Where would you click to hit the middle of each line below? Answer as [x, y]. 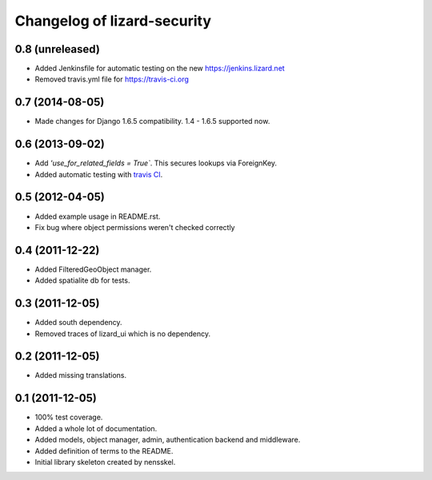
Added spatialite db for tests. [82, 280]
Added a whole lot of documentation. [96, 428]
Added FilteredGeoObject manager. [93, 269]
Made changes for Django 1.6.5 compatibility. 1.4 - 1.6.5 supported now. [152, 121]
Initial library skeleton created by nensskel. [105, 462]
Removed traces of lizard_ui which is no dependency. [123, 333]
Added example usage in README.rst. [98, 216]
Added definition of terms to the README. [104, 450]
